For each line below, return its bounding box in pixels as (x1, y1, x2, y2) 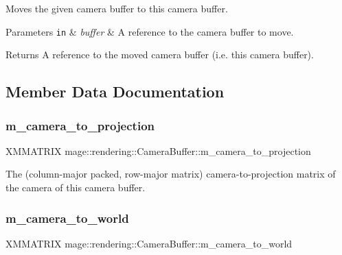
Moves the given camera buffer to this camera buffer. (5, 1, 228, 15)
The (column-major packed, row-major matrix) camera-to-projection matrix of (5, 167, 336, 181)
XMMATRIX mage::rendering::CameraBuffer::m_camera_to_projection (5, 143, 311, 158)
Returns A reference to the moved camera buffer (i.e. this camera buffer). (5, 47, 314, 62)
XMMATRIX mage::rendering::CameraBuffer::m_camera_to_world (5, 236, 293, 250)
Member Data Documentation (5, 81, 225, 102)
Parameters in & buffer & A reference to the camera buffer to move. (5, 24, 294, 38)
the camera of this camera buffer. (5, 180, 146, 195)
